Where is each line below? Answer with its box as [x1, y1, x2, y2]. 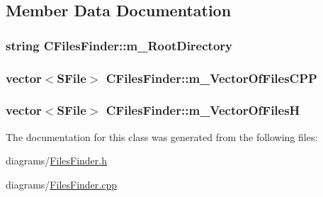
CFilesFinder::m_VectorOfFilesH [106, 101, 300, 119]
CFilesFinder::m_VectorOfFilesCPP [106, 69, 317, 86]
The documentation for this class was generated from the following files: [6, 129, 318, 144]
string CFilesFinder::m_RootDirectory [6, 36, 232, 54]
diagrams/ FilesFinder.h [6, 153, 107, 168]
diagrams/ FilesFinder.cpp [6, 176, 117, 191]
